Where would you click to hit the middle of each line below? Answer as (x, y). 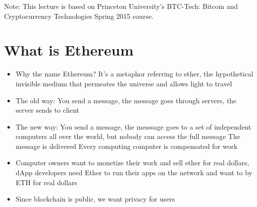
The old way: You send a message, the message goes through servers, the (126, 100)
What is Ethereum (69, 50)
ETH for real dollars (46, 182)
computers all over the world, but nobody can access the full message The (128, 136)
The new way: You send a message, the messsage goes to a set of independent (133, 126)
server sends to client (48, 110)
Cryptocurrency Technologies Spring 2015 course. (79, 16)
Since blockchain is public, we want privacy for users (95, 199)
